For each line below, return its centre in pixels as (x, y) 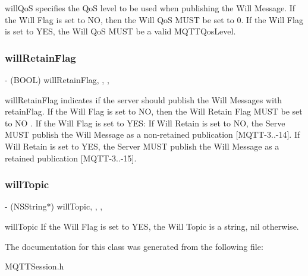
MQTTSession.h (34, 266)
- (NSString (26, 206)
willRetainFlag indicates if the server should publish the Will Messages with (144, 99)
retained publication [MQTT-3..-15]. (71, 158)
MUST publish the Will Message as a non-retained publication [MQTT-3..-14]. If (153, 134)
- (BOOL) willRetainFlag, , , (57, 80)
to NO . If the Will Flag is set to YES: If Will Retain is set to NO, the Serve (145, 123)
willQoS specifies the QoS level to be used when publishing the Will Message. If (150, 8)
